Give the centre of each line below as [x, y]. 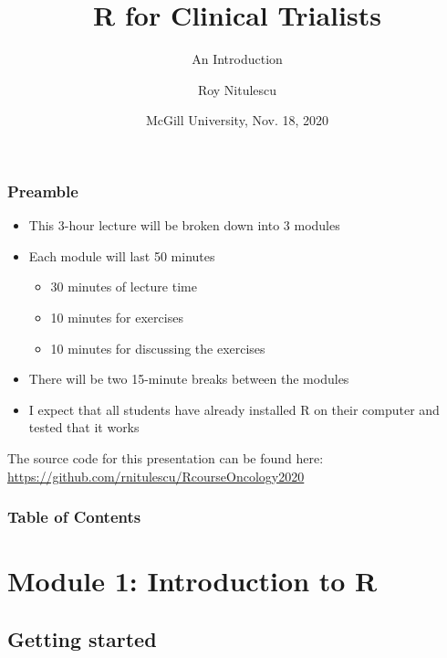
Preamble [43, 191]
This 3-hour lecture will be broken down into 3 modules [184, 225]
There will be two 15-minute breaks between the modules [189, 379]
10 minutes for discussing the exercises [158, 348]
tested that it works [84, 427]
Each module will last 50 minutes [122, 255]
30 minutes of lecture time [124, 287]
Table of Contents [74, 517]
